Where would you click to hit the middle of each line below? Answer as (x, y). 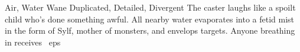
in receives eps (33, 42)
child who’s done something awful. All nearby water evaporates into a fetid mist (150, 19)
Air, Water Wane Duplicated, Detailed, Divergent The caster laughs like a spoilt (150, 7)
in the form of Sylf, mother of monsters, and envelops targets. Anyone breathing (150, 30)
